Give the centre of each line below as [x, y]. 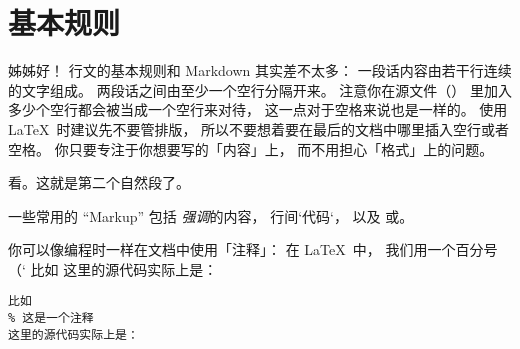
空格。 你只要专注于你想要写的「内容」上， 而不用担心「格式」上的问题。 [251, 148]
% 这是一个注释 [51, 318]
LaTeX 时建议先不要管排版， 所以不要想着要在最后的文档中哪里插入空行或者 [259, 128]
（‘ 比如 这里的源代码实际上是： [113, 268]
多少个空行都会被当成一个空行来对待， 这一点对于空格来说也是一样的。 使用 [258, 109]
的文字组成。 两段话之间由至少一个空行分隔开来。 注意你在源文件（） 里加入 [260, 89]
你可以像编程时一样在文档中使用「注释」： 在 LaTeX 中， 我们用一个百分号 [253, 249]
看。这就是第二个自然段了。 [99, 182]
